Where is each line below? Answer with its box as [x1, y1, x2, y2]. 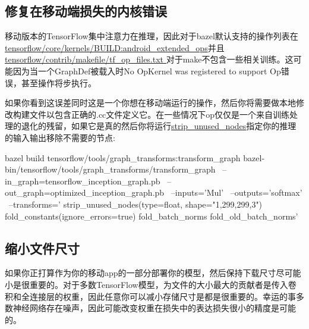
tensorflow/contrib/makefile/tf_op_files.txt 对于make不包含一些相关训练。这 [5, 53, 294, 65]
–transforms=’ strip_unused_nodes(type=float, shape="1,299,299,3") [8, 198, 263, 210]
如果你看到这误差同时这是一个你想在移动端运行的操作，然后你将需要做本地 [5, 96, 296, 109]
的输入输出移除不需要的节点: [5, 131, 115, 143]
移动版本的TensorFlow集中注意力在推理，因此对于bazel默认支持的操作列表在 [5, 30, 298, 42]
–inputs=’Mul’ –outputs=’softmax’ [171, 186, 302, 199]
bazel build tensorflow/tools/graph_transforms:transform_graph [5, 151, 241, 164]
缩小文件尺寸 [5, 239, 80, 257]
